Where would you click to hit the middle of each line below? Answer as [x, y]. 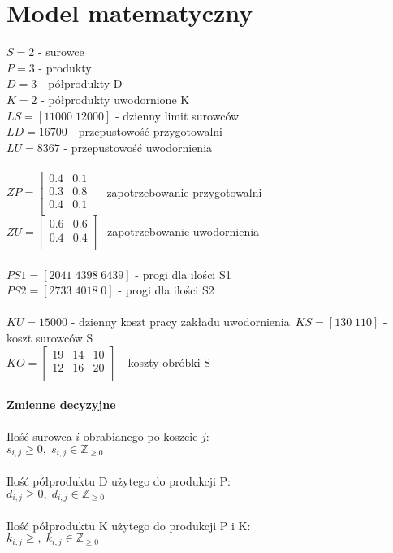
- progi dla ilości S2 [166, 290]
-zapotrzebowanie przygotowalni [182, 192]
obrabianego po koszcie [140, 436]
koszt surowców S [50, 337]
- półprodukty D [81, 83]
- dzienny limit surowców [177, 115]
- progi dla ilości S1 [183, 274]
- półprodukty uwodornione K [115, 99]
